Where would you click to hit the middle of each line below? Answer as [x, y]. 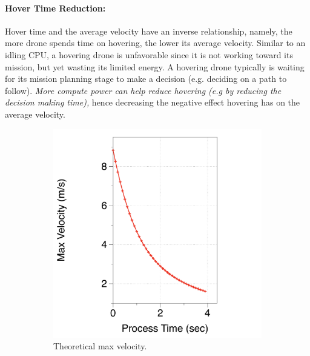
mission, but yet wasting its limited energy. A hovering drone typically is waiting [155, 66]
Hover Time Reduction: [55, 8]
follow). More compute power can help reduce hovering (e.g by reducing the [143, 90]
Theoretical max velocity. [100, 346]
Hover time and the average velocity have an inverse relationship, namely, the [149, 31]
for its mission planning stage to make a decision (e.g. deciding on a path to [146, 79]
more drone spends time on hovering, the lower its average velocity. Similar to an [155, 43]
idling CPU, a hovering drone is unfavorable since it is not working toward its [149, 54]
